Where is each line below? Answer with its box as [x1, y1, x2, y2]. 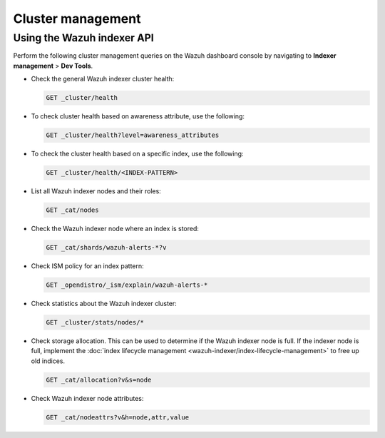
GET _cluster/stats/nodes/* [46, 318, 144, 326]
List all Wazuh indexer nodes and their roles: [31, 187, 162, 195]
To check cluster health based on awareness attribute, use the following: [31, 112, 245, 121]
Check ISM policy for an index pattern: [31, 262, 144, 270]
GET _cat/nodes [46, 206, 99, 214]
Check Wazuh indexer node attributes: [31, 394, 144, 402]
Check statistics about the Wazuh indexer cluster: [31, 299, 178, 307]
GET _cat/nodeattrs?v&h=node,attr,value [46, 413, 189, 421]
